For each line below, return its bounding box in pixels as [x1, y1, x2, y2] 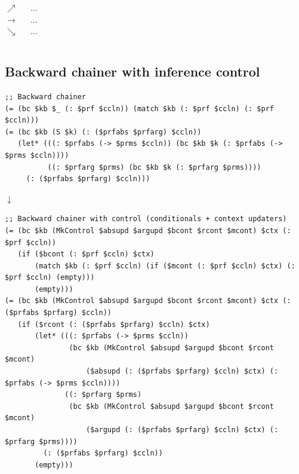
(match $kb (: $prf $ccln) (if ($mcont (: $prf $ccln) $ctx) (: [35, 261, 295, 270]
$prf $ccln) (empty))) [5, 273, 95, 282]
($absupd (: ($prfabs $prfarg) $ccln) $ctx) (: [86, 367, 279, 376]
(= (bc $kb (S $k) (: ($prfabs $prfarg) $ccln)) [5, 127, 202, 136]
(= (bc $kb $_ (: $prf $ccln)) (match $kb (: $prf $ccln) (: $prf [5, 104, 275, 113]
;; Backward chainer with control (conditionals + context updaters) [5, 215, 287, 224]
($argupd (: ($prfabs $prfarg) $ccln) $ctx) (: [86, 426, 279, 435]
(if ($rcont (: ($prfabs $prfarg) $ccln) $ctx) [17, 320, 210, 329]
